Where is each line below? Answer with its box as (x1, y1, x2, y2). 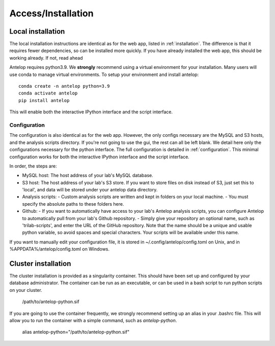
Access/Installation (9, 8, 94, 19)
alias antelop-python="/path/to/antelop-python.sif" (22, 329, 130, 335)
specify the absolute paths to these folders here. (22, 201, 124, 207)
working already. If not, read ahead (9, 55, 83, 61)
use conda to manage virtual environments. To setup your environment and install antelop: (9, 71, 199, 78)
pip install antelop (18, 97, 70, 103)
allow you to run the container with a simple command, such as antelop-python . (9, 317, 177, 324)
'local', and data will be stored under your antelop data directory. (22, 187, 158, 193)
